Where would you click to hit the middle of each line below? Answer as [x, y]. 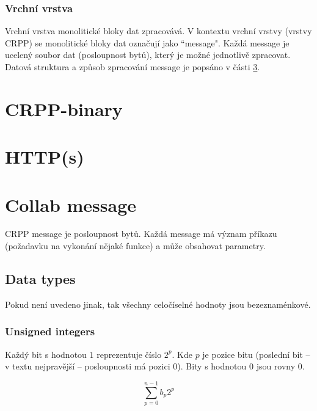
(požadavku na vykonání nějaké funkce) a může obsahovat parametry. [135, 246]
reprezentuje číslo [129, 354]
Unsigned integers [50, 331]
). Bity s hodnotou [212, 366]
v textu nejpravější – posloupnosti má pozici [88, 366]
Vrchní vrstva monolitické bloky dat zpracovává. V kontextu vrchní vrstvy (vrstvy [158, 31]
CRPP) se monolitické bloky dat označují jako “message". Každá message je [147, 42]
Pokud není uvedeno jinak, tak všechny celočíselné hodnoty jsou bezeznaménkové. [158, 304]
